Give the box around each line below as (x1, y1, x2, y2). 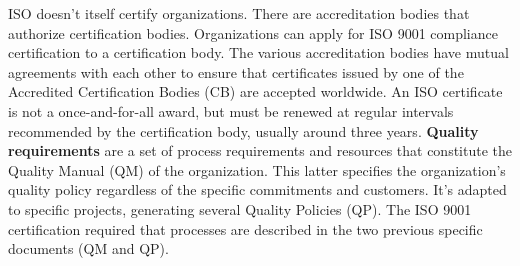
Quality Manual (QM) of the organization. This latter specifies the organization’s (8, 159, 506, 180)
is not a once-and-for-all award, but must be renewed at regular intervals (8, 100, 454, 121)
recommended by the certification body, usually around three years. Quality (8, 120, 479, 141)
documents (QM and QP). (8, 238, 169, 259)
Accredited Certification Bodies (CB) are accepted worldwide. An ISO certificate (8, 81, 503, 102)
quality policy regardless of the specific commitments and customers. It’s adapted (8, 179, 507, 200)
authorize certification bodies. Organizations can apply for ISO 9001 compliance (8, 22, 498, 43)
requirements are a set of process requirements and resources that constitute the (8, 140, 513, 161)
